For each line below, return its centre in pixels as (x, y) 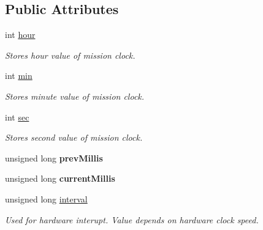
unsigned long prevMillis (54, 158)
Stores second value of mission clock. (74, 137)
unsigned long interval (46, 198)
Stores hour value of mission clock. (70, 55)
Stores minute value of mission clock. (75, 96)
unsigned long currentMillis (60, 178)
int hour (20, 35)
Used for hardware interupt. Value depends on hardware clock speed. (132, 219)
